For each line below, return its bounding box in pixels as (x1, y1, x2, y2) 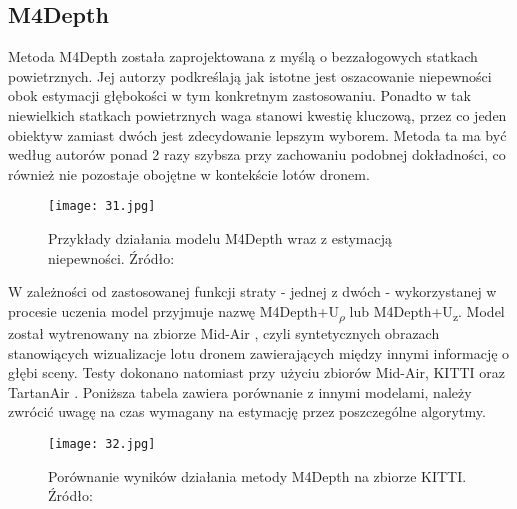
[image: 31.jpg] (48, 199, 156, 214)
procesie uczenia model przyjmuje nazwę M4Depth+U (8, 300, 339, 321)
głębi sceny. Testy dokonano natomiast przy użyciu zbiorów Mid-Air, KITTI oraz (8, 362, 506, 383)
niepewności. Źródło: (48, 247, 175, 268)
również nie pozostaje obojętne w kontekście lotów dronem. (8, 163, 370, 184)
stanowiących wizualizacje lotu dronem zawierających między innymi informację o (8, 342, 510, 363)
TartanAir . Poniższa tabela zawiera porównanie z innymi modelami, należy (8, 381, 472, 402)
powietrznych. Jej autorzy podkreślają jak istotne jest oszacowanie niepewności (8, 65, 492, 86)
